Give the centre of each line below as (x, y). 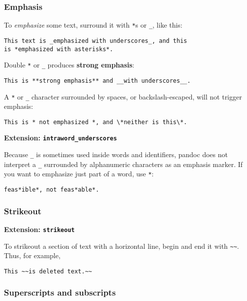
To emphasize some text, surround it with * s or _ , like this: (93, 25)
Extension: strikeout (39, 229)
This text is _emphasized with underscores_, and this (96, 41)
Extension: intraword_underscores (61, 138)
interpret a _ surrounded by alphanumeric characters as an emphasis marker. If (123, 164)
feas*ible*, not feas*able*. (52, 190)
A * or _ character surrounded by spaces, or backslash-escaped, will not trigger (123, 96)
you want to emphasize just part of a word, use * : (79, 174)
